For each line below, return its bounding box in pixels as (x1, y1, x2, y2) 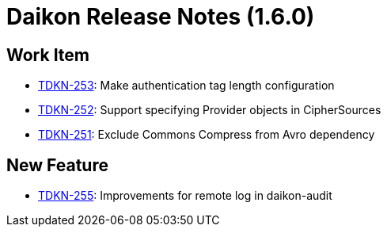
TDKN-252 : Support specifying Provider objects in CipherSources (38, 103, 381, 117)
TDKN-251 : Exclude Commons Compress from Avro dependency (38, 128, 375, 142)
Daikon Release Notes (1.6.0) (6, 3, 315, 30)
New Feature (6, 155, 108, 175)
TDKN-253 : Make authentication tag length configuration (38, 78, 335, 93)
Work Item (6, 44, 90, 65)
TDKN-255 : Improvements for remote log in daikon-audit (38, 189, 332, 203)
